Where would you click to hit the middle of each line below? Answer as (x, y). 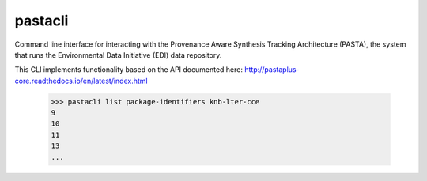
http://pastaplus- (272, 70)
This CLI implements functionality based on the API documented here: (129, 70)
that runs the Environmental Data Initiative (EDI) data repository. (118, 55)
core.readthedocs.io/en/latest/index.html (81, 81)
